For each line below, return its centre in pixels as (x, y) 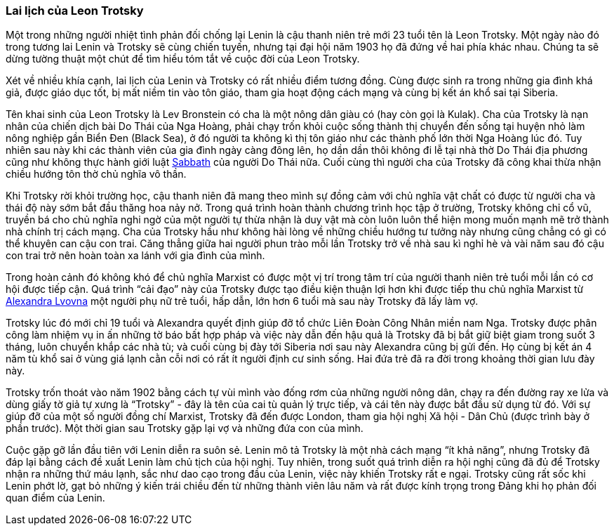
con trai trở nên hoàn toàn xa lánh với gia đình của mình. (135, 256)
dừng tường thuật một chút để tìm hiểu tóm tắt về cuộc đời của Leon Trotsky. (183, 59)
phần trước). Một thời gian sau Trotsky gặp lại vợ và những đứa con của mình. (185, 428)
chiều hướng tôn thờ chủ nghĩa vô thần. (96, 174)
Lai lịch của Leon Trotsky (75, 11)
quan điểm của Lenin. (55, 498)
